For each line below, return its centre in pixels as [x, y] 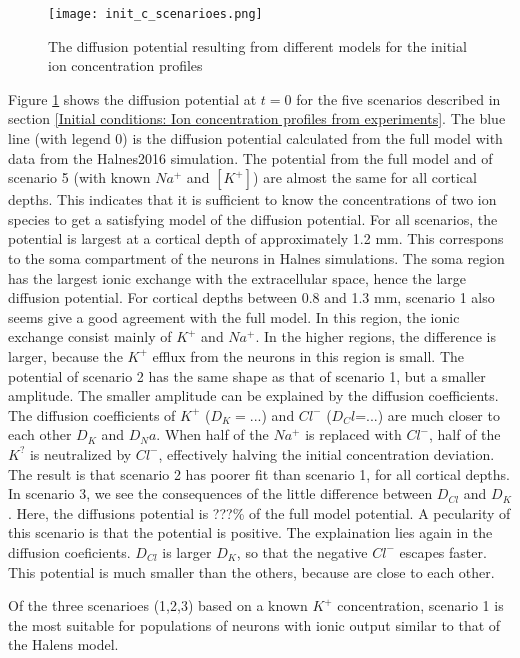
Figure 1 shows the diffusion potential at [132, 98]
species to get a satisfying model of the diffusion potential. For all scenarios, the [253, 218]
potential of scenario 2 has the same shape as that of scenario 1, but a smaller [247, 375]
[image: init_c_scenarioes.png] [155, 14]
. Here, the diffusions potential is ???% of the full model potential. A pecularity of [259, 512]
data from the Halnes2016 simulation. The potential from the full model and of [250, 157]
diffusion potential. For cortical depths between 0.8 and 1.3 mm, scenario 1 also [251, 297]
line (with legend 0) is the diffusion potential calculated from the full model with [255, 138]
